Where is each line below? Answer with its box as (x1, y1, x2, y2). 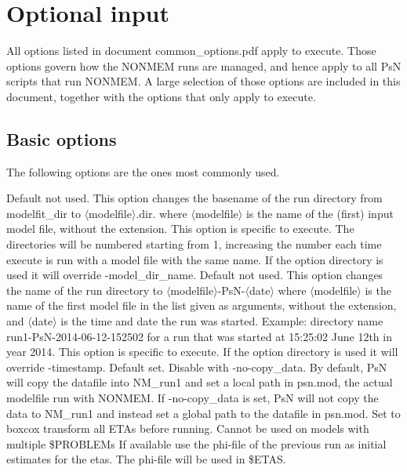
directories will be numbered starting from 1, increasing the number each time (6, 236, 382, 252)
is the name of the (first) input (245, 205, 394, 221)
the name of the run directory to (6, 281, 163, 298)
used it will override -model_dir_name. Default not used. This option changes (6, 267, 383, 283)
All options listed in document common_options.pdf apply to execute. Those (6, 42, 376, 59)
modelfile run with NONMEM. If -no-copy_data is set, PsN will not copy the (6, 390, 379, 406)
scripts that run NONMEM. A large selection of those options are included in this (6, 73, 401, 89)
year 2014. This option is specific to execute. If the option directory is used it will (6, 343, 398, 360)
